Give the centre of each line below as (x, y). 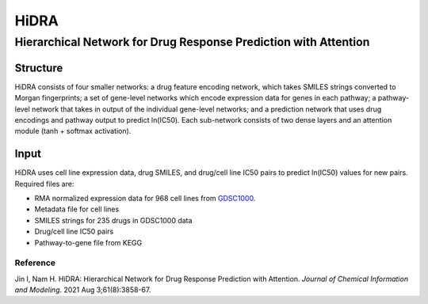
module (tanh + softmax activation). (73, 131)
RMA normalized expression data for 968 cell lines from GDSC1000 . (145, 198)
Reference (35, 263)
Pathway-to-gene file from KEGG (88, 242)
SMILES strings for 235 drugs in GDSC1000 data (113, 220)
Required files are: (44, 184)
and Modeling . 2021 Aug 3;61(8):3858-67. (83, 290)
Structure (39, 68)
